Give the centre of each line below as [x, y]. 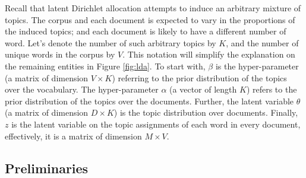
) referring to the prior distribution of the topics [199, 77]
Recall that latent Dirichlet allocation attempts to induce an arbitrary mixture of [153, 8]
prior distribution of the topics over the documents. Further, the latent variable [149, 101]
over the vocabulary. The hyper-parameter [82, 89]
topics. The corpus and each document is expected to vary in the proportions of [150, 19]
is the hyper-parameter [257, 66]
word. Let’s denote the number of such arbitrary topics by [111, 42]
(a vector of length [203, 89]
